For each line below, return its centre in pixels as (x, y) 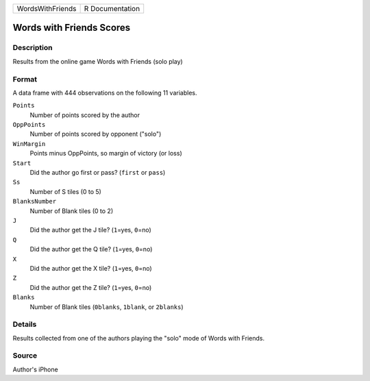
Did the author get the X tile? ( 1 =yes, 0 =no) (91, 268)
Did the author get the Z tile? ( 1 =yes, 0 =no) (91, 287)
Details (25, 324)
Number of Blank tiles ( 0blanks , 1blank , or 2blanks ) (107, 307)
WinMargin (29, 144)
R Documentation (112, 9)
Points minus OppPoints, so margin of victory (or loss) (106, 153)
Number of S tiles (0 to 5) (66, 191)
